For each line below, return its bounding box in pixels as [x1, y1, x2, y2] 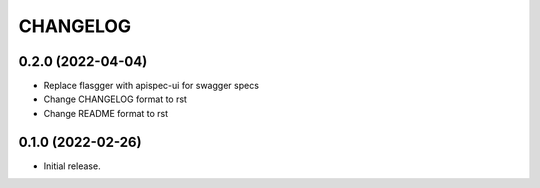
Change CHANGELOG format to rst [43, 93, 187, 105]
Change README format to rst [43, 107, 169, 119]
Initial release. [43, 160, 101, 172]
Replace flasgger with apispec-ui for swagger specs [43, 80, 260, 92]
